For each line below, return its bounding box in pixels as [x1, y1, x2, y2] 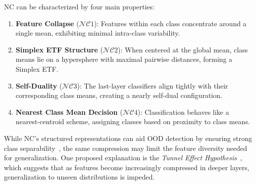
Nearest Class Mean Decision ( [15, 106, 123, 117]
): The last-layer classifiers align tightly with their [77, 80, 228, 91]
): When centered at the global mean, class [118, 44, 248, 54]
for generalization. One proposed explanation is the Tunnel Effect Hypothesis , [4, 152, 242, 163]
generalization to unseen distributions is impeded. [4, 172, 155, 182]
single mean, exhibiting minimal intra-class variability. [15, 28, 180, 38]
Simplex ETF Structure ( [15, 44, 103, 54]
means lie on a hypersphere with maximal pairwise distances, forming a [15, 54, 233, 64]
